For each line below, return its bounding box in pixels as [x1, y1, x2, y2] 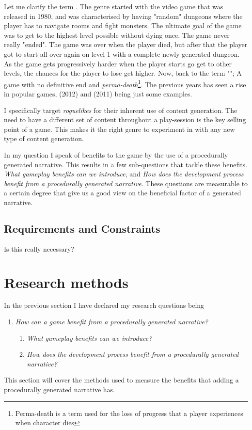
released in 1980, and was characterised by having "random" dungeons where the [4, 11, 243, 21]
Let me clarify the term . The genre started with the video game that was [4, 1, 223, 11]
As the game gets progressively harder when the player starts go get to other [4, 58, 232, 68]
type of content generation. [4, 133, 84, 143]
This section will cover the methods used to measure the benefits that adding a [4, 375, 239, 385]
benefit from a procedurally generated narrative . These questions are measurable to [4, 178, 248, 188]
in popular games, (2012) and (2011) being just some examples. [4, 89, 192, 98]
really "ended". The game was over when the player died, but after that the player [4, 39, 248, 49]
